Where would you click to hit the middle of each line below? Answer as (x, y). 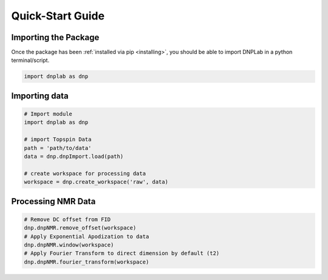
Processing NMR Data (53, 201)
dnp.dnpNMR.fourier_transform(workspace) (87, 262)
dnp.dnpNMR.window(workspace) (69, 245)
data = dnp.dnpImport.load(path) (74, 156)
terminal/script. (30, 60)
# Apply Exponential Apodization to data (87, 236)
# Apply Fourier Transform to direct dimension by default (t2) (122, 253)
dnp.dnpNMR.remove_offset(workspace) (80, 228)
